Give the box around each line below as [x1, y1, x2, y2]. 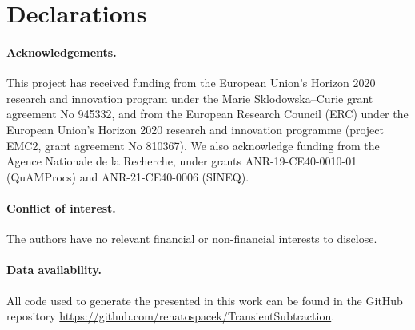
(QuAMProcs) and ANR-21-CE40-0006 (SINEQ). [6, 168, 249, 185]
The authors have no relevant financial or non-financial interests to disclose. [6, 230, 377, 247]
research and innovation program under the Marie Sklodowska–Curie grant [6, 89, 373, 106]
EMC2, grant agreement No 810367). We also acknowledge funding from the [6, 137, 380, 153]
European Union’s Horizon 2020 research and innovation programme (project [6, 121, 384, 137]
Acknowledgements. [6, 43, 117, 60]
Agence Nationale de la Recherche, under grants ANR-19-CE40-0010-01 [6, 153, 357, 169]
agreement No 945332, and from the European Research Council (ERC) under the [6, 105, 409, 122]
